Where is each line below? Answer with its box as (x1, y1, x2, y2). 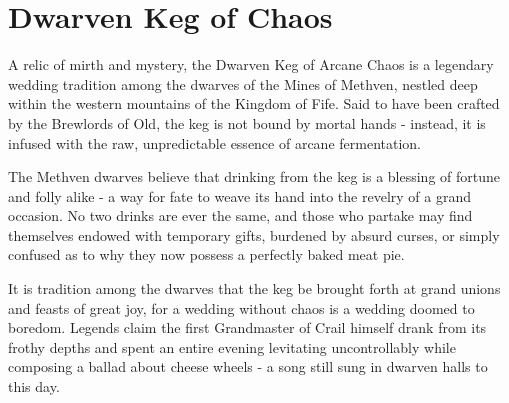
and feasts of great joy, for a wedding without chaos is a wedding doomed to (8, 297, 475, 318)
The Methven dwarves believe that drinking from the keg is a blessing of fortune (8, 166, 501, 187)
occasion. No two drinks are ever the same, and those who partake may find (8, 205, 473, 226)
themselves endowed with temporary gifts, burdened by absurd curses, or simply (8, 224, 500, 245)
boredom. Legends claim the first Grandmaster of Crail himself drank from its (8, 317, 487, 338)
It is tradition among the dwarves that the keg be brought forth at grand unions (8, 278, 501, 299)
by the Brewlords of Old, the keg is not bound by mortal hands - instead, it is (8, 112, 486, 133)
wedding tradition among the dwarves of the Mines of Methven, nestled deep (8, 73, 478, 94)
